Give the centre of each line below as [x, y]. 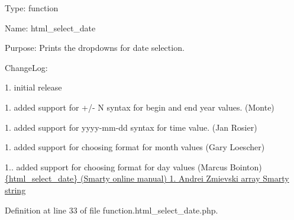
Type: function [32, 8]
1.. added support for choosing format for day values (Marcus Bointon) [133, 166]
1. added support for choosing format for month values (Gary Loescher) [135, 147]
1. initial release [33, 87]
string [15, 190]
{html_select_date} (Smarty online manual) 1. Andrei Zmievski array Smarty [147, 178]
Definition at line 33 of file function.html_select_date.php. [112, 210]
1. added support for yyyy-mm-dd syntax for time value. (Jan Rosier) [131, 127]
